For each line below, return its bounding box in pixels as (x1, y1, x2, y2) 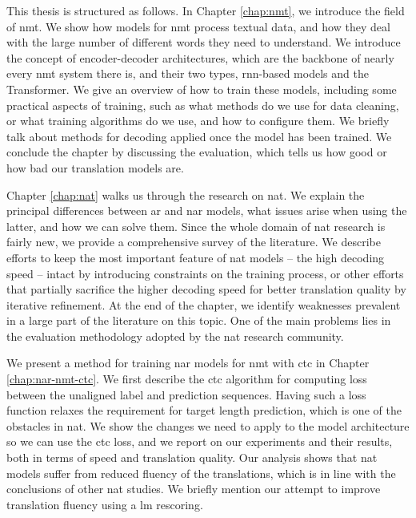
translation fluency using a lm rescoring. (6, 496, 203, 512)
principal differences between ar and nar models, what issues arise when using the (6, 202, 407, 219)
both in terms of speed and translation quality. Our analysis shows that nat (6, 449, 378, 466)
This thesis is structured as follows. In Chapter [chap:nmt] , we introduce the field (6, 2, 405, 18)
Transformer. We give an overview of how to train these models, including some (6, 80, 397, 97)
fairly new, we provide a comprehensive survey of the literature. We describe (6, 233, 381, 250)
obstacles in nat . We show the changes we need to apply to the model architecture (6, 417, 410, 434)
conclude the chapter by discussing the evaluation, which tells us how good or (6, 144, 387, 160)
